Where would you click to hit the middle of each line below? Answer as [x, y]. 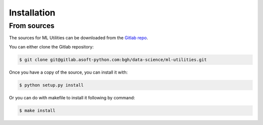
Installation [32, 13]
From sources [32, 26]
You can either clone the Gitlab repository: [51, 47]
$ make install [37, 110]
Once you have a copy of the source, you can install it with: [68, 72]
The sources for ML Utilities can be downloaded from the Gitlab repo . [79, 38]
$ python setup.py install [51, 85]
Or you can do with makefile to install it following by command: [72, 97]
